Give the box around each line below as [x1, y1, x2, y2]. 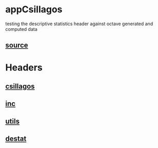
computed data [5, 26, 37, 32]
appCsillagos [5, 4, 63, 15]
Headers [5, 62, 43, 73]
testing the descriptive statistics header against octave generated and [5, 21, 153, 27]
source [5, 41, 28, 50]
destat [5, 135, 27, 143]
